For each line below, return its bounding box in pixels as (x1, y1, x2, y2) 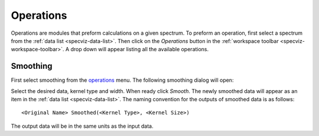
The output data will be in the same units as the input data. (11, 122, 154, 130)
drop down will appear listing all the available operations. (70, 46, 209, 53)
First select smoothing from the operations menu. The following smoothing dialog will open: (11, 77, 234, 84)
